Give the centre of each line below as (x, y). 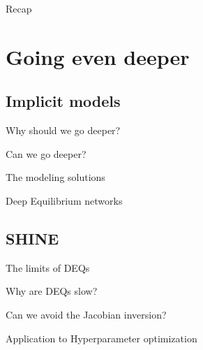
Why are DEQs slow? (52, 291)
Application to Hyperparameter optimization (101, 338)
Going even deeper (98, 56)
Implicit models (63, 101)
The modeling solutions (55, 177)
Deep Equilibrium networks (64, 200)
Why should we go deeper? (63, 130)
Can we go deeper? (46, 153)
